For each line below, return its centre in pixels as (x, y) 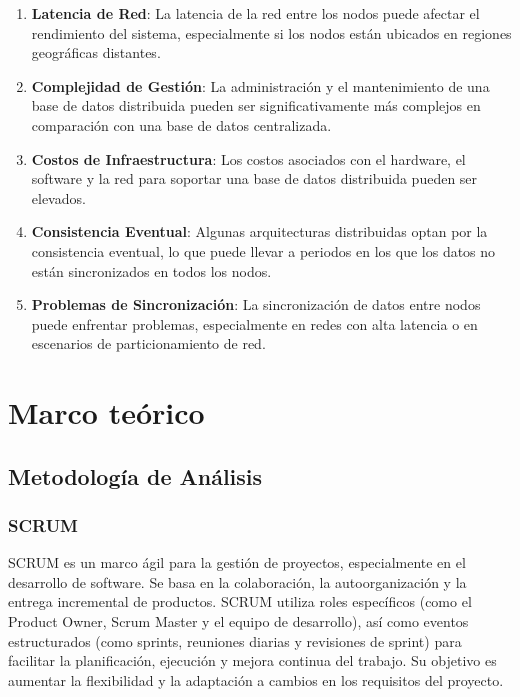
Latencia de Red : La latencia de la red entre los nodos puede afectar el (255, 13)
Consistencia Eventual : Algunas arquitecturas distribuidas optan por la (259, 231)
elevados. (58, 197)
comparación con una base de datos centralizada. (181, 124)
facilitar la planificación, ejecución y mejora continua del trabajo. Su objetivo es (252, 660)
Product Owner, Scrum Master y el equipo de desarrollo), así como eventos (238, 621)
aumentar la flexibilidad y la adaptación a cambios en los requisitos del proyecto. (256, 679)
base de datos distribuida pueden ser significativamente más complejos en (256, 105)
